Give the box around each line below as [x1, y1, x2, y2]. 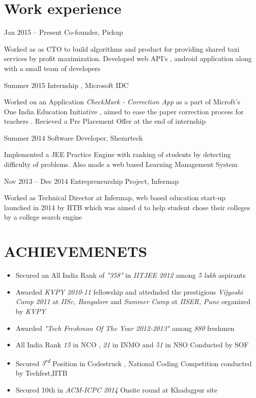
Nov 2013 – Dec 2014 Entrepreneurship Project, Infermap [4, 175, 179, 186]
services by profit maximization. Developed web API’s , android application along [4, 53, 252, 64]
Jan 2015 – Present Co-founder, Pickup [4, 27, 123, 37]
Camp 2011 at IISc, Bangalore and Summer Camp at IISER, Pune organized [15, 296, 251, 307]
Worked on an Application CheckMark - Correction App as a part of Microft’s [4, 96, 241, 107]
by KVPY [15, 306, 46, 316]
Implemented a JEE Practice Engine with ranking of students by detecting [4, 149, 231, 159]
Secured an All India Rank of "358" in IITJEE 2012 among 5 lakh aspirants [15, 270, 246, 280]
